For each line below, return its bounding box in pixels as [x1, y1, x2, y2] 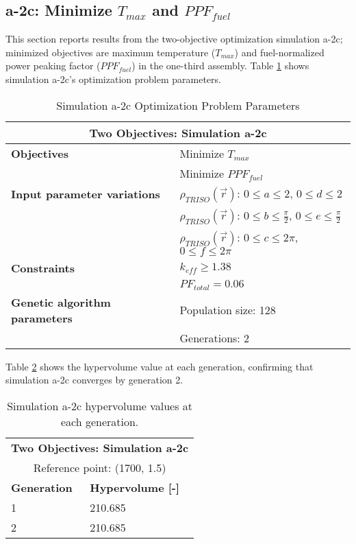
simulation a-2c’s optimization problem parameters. [5, 71, 221, 86]
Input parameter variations [11, 186, 160, 202]
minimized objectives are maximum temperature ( [5, 45, 216, 59]
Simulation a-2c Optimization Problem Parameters [56, 97, 300, 113]
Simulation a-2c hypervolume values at [7, 397, 193, 414]
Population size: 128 [179, 302, 276, 318]
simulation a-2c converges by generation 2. [5, 372, 183, 387]
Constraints [11, 259, 75, 276]
